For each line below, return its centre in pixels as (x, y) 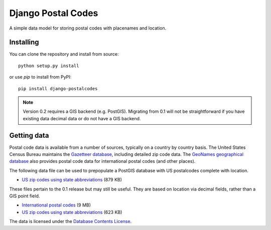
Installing (24, 42)
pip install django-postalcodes (58, 88)
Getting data (29, 135)
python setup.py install (49, 66)
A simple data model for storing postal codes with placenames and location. (88, 28)
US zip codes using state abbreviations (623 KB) (72, 212)
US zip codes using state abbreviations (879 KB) (72, 180)
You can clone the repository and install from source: (64, 54)
